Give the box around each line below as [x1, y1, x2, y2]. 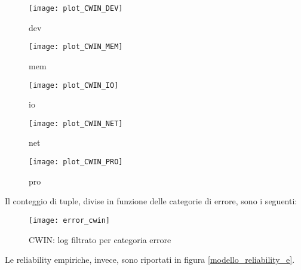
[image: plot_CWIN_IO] [29, 81, 119, 90]
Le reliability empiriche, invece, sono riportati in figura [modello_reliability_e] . [5, 253, 295, 266]
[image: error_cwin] [29, 216, 110, 225]
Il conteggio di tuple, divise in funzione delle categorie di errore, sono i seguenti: [5, 195, 297, 207]
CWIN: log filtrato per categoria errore [29, 233, 171, 246]
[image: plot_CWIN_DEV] [29, 4, 123, 13]
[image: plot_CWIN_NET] [29, 119, 123, 128]
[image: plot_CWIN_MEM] [29, 42, 123, 51]
